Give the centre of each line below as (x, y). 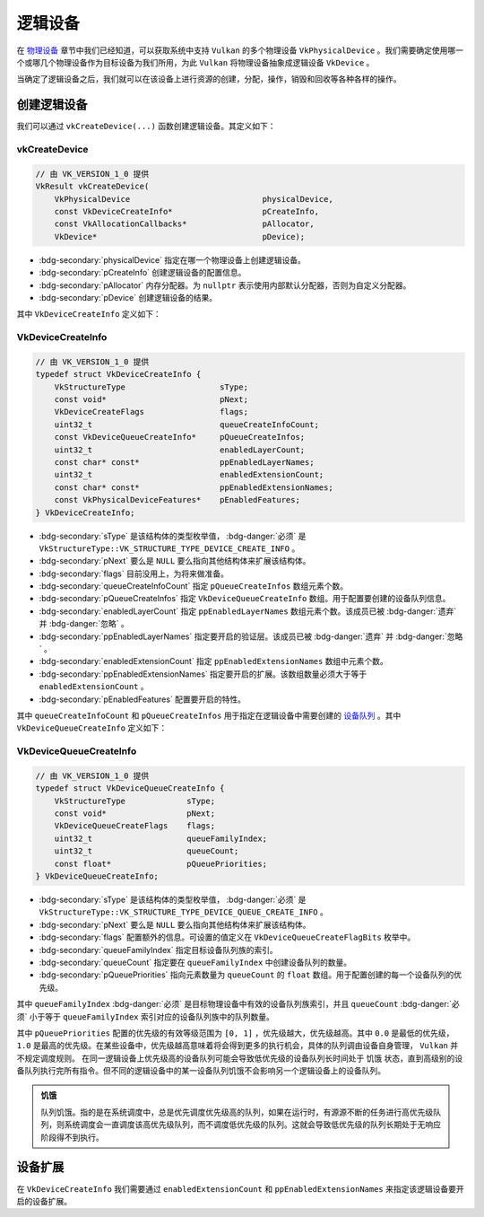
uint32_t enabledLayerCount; (180, 450)
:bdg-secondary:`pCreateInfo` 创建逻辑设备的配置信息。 (143, 273)
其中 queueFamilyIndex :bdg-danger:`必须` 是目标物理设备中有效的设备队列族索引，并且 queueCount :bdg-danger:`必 (238, 1004)
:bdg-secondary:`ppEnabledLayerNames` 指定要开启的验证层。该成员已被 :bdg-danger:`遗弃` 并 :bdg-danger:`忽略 (251, 636)
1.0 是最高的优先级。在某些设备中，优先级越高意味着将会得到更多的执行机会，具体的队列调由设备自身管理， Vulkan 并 (238, 1046)
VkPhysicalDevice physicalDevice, (194, 199)
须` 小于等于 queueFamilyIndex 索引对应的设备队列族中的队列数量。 (146, 1016)
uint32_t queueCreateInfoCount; (187, 425)
